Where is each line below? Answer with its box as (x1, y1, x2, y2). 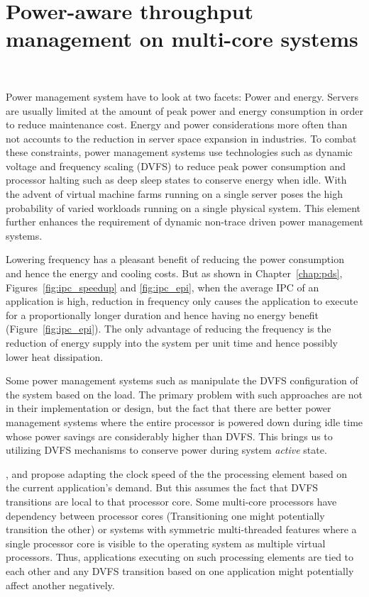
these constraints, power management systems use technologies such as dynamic (6, 145, 353, 160)
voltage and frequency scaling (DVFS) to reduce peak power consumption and (6, 158, 346, 173)
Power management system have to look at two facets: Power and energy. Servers (6, 89, 359, 104)
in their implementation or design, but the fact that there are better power (6, 401, 331, 415)
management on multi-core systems (6, 24, 358, 53)
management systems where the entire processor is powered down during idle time (6, 414, 363, 429)
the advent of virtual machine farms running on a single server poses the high (6, 186, 343, 201)
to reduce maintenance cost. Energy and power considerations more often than (6, 117, 348, 132)
